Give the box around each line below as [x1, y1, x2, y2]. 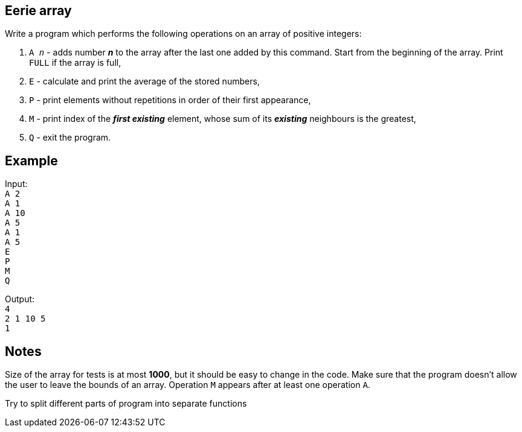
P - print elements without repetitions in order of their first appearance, [29, 95, 311, 106]
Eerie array [5, 3, 72, 18]
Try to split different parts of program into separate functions [5, 398, 247, 409]
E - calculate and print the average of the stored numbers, [29, 76, 260, 87]
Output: [5, 294, 35, 305]
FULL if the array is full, [29, 57, 121, 68]
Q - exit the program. [29, 132, 111, 143]
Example [5, 153, 58, 168]
